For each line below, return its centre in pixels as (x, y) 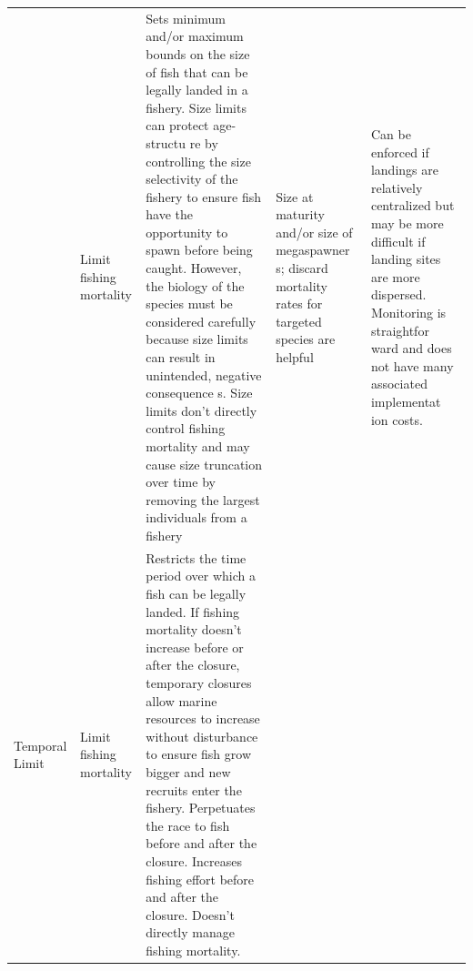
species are (306, 339)
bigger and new (188, 771)
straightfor (400, 330)
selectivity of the (192, 179)
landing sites (406, 259)
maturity (300, 214)
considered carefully (201, 321)
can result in (181, 357)
